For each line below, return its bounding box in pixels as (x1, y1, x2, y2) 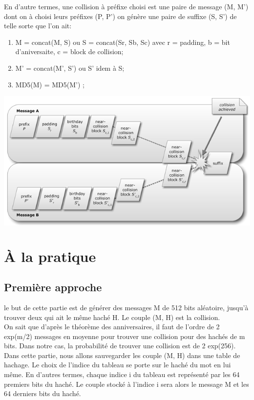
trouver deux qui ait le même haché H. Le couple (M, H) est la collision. (4, 312, 220, 322)
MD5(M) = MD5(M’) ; (15, 79, 85, 89)
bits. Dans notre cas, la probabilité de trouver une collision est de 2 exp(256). (4, 340, 236, 351)
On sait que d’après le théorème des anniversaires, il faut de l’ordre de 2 (4, 321, 220, 332)
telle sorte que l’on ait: (4, 20, 72, 31)
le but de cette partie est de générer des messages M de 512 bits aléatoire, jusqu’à (4, 302, 249, 312)
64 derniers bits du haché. (4, 388, 81, 399)
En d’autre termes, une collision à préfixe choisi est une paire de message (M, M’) (4, 1, 249, 11)
